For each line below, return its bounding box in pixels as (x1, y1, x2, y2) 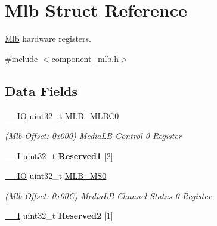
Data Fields (5, 81, 78, 100)
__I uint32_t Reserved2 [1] (5, 209, 113, 222)
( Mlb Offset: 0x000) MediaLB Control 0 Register (5, 129, 182, 142)
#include (5, 52, 38, 64)
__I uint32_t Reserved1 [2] (5, 149, 113, 162)
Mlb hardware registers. (5, 32, 91, 45)
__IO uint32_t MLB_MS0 (5, 169, 107, 182)
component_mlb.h (51, 52, 119, 64)
